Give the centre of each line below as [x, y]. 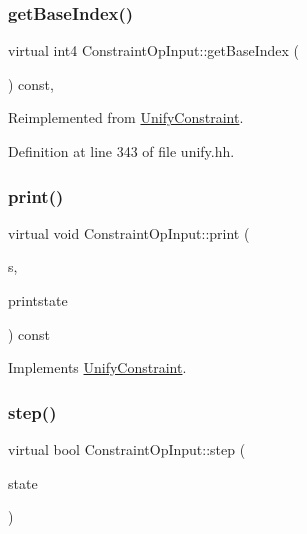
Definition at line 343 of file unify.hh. [121, 151]
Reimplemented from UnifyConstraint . [126, 117]
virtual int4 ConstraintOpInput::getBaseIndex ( [153, 50]
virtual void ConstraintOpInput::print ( [129, 232]
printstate [38, 300]
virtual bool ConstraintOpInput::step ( [127, 449]
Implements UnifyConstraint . [97, 367]
